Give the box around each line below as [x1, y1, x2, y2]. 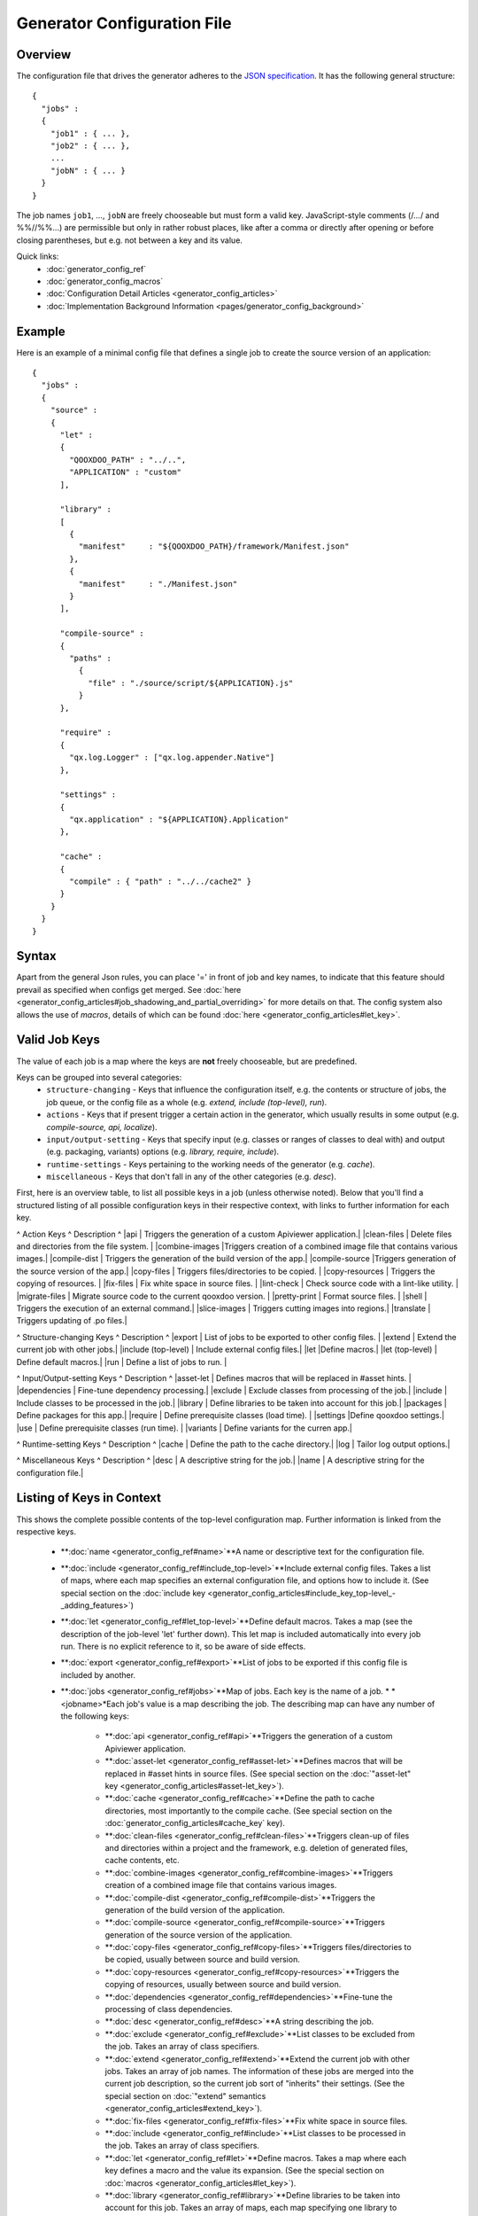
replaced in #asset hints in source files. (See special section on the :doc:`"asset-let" [104, 1768, 412, 1779]
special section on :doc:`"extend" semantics [104, 2090, 266, 2101]
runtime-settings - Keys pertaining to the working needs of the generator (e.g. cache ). [46, 1159, 375, 1169]
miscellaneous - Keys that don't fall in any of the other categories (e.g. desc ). [46, 1171, 336, 1182]
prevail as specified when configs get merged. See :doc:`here [16, 984, 242, 995]
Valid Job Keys [16, 1033, 101, 1048]
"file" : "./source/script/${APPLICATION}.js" [88, 678, 294, 688]
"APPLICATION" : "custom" [69, 467, 181, 478]
